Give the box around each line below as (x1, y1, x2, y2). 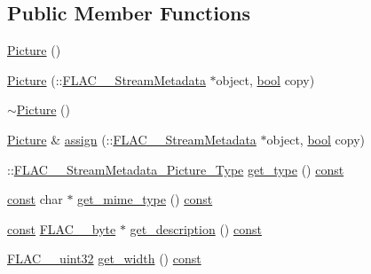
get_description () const (130, 219, 262, 238)
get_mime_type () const (77, 190, 213, 208)
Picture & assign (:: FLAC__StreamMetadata (7, 129, 257, 148)
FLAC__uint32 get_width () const (7, 249, 201, 268)
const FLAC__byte (7, 219, 116, 238)
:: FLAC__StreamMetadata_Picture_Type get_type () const (7, 160, 344, 178)
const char (7, 190, 63, 208)
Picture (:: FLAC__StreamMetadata (7, 70, 206, 89)
